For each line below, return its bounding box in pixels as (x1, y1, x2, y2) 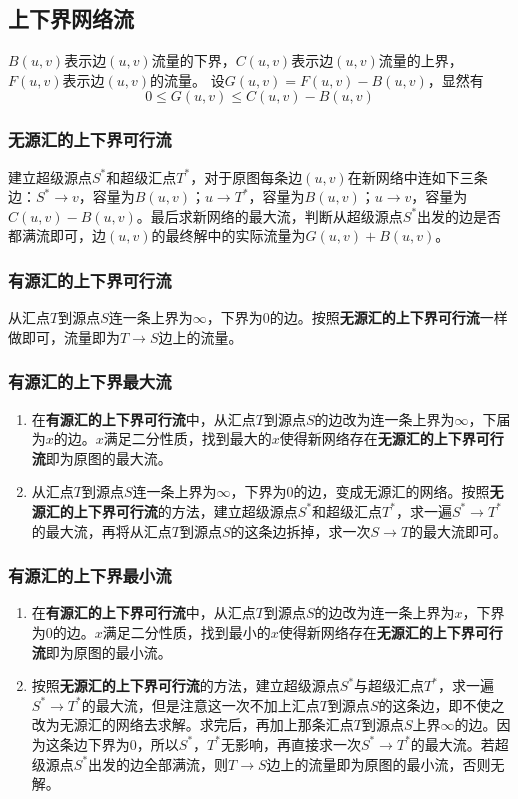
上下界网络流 (8, 3, 134, 34)
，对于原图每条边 (190, 166, 303, 187)
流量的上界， (378, 50, 463, 71)
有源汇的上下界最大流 (8, 369, 172, 394)
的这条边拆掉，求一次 (230, 520, 371, 541)
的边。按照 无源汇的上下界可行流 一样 (269, 307, 508, 328)
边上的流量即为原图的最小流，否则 (266, 753, 491, 774)
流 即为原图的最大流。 (31, 447, 172, 468)
